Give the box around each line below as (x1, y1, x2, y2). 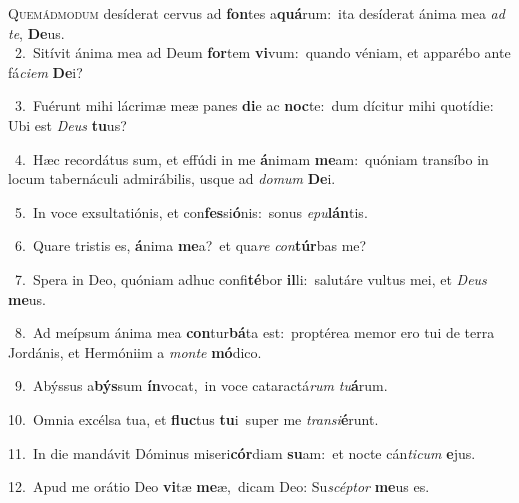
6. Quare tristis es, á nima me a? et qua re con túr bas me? (14, 235, 367, 256)
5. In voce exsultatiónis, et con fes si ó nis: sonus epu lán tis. (14, 201, 368, 222)
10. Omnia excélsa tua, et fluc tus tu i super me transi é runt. (8, 408, 379, 429)
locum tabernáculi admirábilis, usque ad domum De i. (8, 168, 336, 189)
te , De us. (8, 22, 65, 43)
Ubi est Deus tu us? (8, 114, 127, 135)
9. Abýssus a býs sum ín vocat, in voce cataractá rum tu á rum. (14, 375, 388, 396)
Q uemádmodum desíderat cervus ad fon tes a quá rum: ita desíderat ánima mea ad (8, 3, 505, 23)
